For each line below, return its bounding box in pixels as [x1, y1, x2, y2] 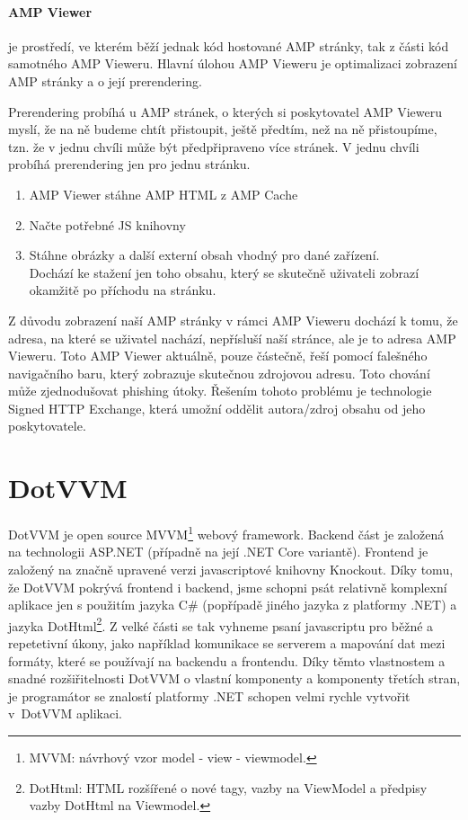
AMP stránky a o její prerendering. [8, 71, 202, 90]
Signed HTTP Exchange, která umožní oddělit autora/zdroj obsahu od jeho [8, 398, 426, 417]
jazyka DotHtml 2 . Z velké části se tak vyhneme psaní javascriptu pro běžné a [8, 613, 434, 635]
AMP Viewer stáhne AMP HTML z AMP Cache [29, 184, 298, 203]
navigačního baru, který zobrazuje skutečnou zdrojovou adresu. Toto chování [8, 363, 430, 382]
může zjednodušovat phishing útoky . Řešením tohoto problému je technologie [8, 381, 432, 400]
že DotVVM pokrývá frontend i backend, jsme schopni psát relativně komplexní [8, 577, 447, 596]
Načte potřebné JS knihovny [29, 215, 186, 234]
